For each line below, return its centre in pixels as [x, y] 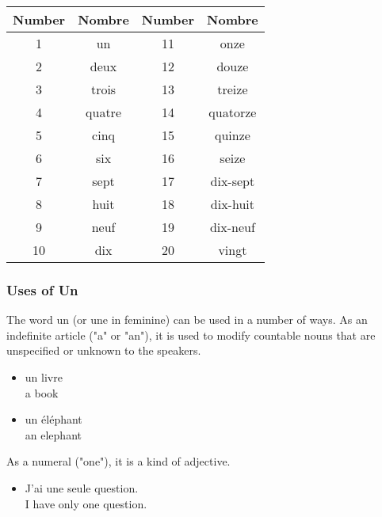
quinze [232, 135]
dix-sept [233, 181]
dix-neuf [232, 227]
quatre [103, 112]
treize [233, 89]
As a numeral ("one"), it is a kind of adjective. [118, 461]
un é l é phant [53, 419]
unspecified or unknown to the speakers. [104, 350]
